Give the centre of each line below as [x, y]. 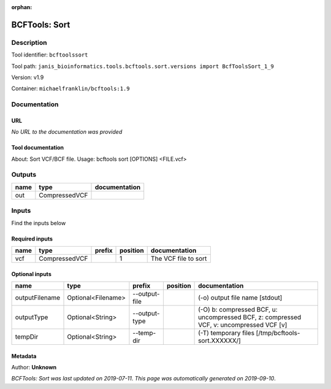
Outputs [24, 175]
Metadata [24, 356]
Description [29, 42]
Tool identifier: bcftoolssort [50, 55]
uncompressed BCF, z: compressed [250, 317]
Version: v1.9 [28, 77]
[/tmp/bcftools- [278, 333]
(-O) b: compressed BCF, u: [238, 309]
